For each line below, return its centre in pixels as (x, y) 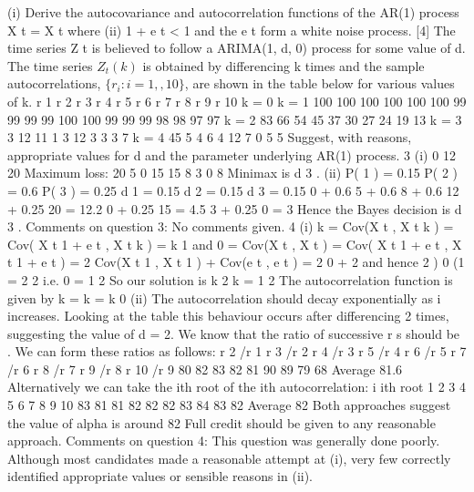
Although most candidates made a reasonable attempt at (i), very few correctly (229, 458)
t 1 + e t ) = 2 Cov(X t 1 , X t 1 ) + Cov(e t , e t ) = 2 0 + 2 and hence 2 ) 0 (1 (236, 262)
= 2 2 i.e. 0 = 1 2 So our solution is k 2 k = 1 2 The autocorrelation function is (230, 279)
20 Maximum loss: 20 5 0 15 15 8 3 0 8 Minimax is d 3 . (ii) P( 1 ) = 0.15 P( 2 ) (233, 173)
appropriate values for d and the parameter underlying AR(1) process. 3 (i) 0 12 (232, 154)
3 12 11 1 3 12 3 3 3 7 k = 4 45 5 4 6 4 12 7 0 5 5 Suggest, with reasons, (210, 137)
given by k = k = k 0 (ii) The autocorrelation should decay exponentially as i (224, 297)
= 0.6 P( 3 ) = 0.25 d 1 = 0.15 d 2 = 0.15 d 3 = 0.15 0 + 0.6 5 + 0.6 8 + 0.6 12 (233, 190)
